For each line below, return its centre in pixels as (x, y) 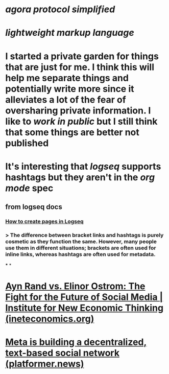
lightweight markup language (70, 33)
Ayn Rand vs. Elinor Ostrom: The (75, 286)
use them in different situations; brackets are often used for (81, 248)
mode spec (29, 188)
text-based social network (63, 353)
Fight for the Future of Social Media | (84, 297)
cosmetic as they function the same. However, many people (81, 241)
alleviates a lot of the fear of (66, 99)
